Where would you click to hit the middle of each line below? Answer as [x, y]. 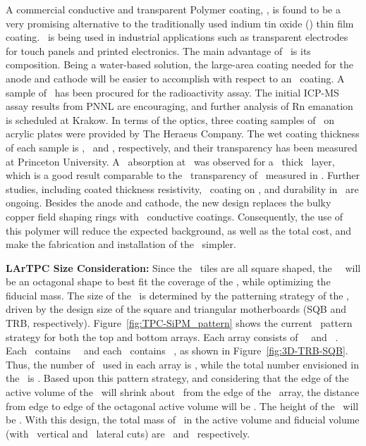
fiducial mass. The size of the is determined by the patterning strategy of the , [177, 295]
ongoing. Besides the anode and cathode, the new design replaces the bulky [169, 203]
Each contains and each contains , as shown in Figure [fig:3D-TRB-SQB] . [177, 351]
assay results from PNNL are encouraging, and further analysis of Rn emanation [179, 106]
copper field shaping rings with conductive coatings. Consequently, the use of [175, 216]
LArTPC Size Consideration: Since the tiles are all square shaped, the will [183, 267]
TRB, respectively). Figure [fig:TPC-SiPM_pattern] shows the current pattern [179, 323]
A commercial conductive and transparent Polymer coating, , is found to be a [173, 9]
